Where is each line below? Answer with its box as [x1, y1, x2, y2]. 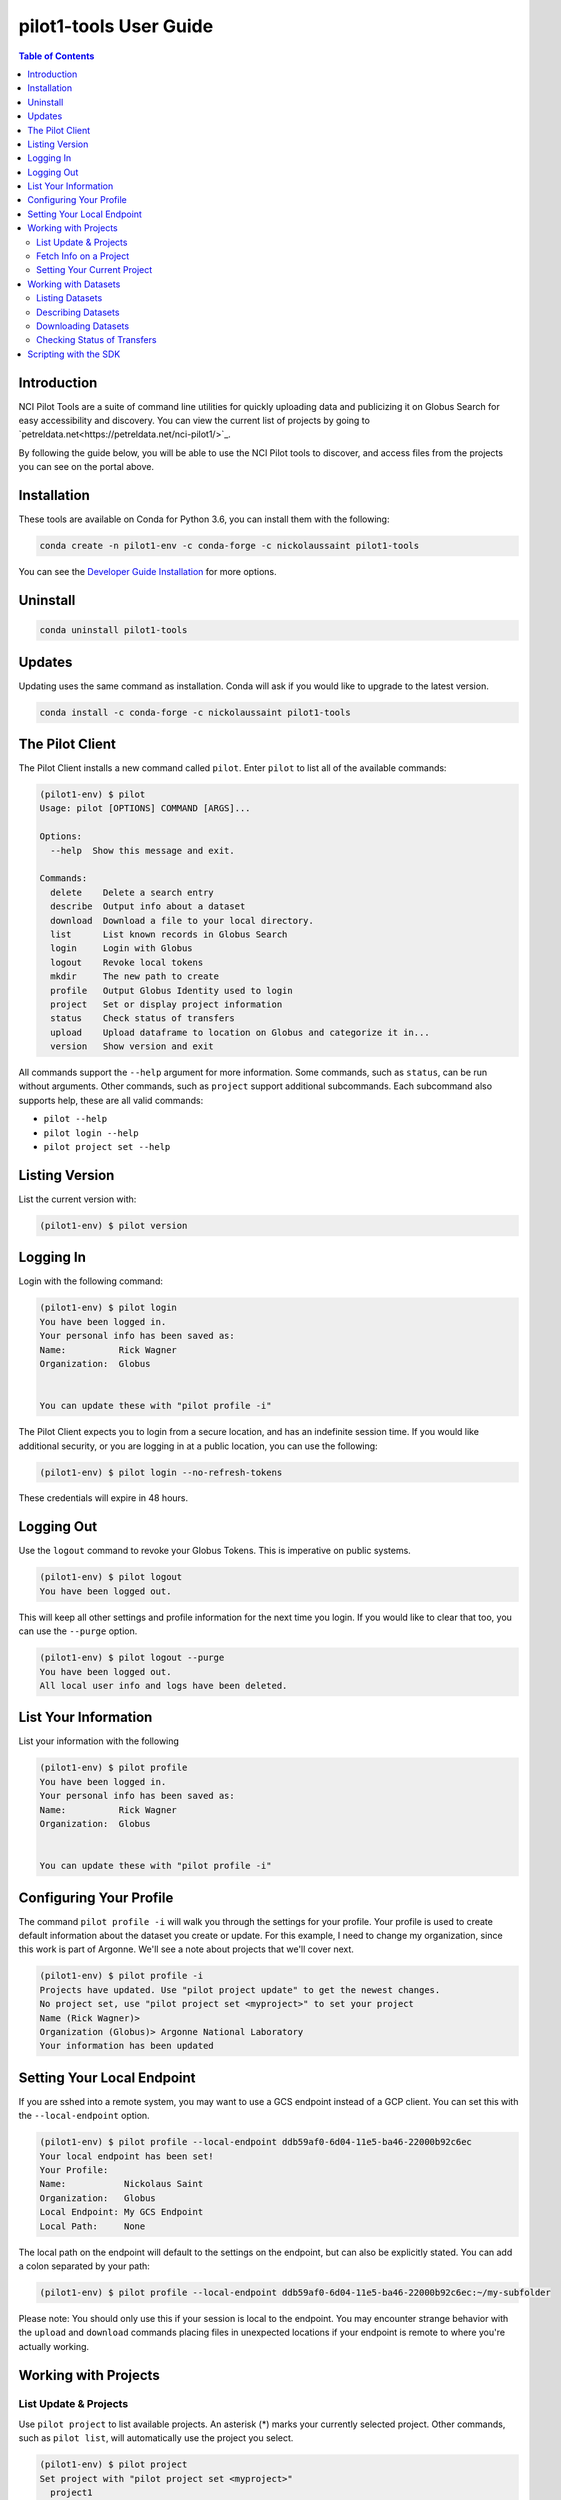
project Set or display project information [50, 998, 283, 1010]
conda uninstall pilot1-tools [39, 625, 188, 636]
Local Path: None [39, 2220, 146, 2232]
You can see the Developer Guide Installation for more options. [18, 566, 277, 578]
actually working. [18, 2340, 90, 2352]
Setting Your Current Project [36, 264, 153, 276]
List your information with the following [18, 1735, 180, 1747]
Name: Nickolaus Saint [39, 2178, 204, 2190]
